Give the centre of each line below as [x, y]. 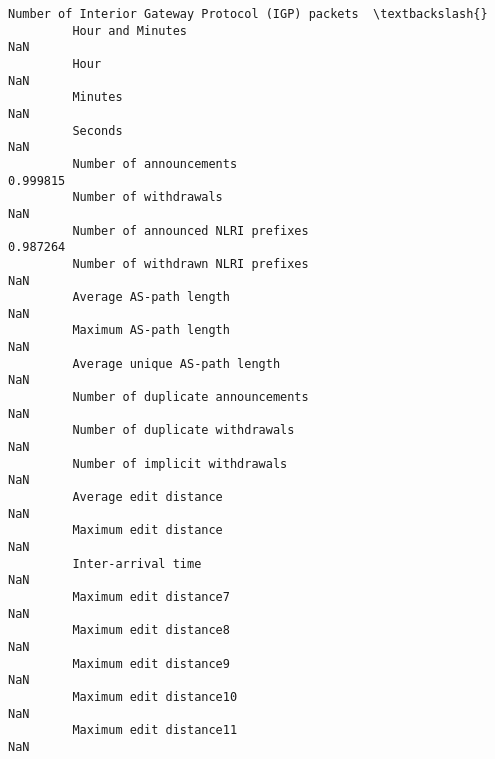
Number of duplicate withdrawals [183, 430]
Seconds [97, 130]
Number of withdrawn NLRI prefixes [190, 263]
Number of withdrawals [147, 197]
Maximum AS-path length [151, 330]
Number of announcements [155, 163]
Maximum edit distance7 [151, 596]
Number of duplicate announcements [190, 397]
